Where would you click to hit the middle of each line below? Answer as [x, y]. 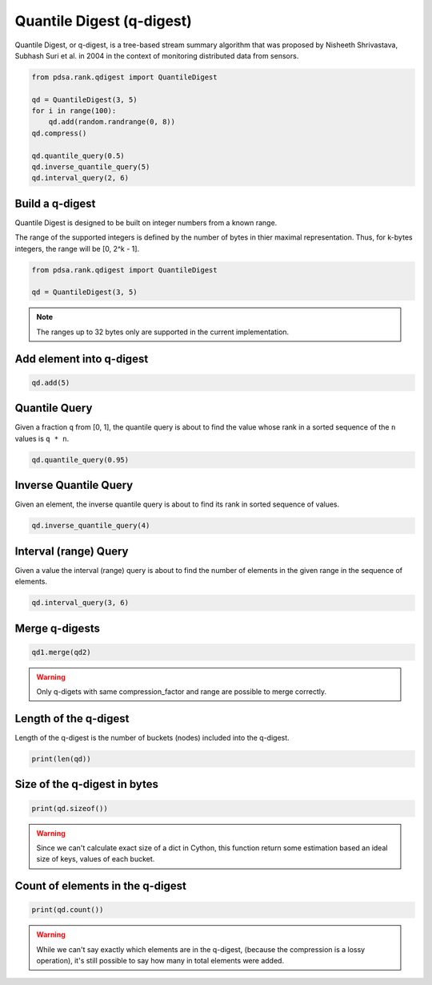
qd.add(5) [51, 382]
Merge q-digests [57, 628]
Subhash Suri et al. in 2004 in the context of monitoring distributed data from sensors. [157, 55]
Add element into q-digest [82, 359]
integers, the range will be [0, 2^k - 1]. [77, 248]
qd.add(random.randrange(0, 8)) [112, 122]
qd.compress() [59, 133]
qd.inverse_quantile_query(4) [91, 526]
